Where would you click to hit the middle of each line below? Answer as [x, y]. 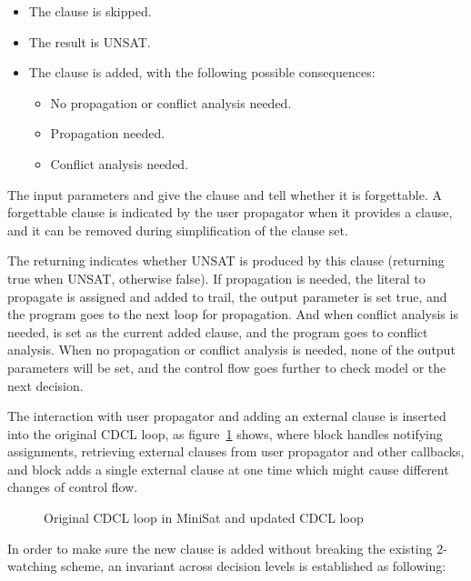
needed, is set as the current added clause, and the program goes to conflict [218, 331]
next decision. [45, 385]
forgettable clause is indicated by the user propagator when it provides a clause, [230, 212]
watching [32, 566]
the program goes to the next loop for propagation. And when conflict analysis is [233, 314]
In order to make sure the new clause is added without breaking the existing [220, 548]
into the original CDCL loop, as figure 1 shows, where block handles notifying [225, 433]
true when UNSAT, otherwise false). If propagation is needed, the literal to [216, 278]
